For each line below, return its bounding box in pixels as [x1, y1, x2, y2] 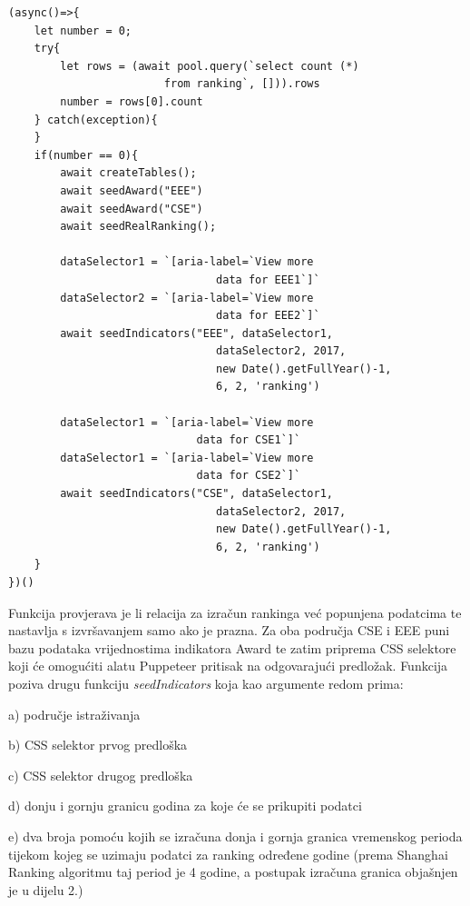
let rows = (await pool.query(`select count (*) [60, 59, 359, 73]
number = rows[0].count [60, 95, 203, 108]
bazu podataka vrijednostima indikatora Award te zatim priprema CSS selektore [8, 638, 456, 657]
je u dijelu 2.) [8, 880, 83, 899]
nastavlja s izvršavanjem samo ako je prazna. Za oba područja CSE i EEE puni [8, 621, 450, 640]
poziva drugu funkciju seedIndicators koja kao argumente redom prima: [8, 673, 404, 692]
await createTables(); [60, 166, 197, 180]
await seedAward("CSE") [60, 202, 203, 215]
